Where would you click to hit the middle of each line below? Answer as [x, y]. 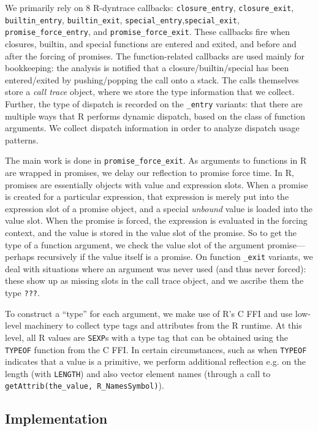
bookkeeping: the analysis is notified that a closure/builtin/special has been [147, 68]
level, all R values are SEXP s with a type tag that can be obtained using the [146, 337]
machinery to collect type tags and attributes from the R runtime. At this [163, 325]
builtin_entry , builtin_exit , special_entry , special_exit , [122, 19]
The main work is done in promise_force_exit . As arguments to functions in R [156, 160]
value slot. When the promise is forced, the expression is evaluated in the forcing [156, 220]
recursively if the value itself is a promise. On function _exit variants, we [175, 257]
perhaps [20, 257]
